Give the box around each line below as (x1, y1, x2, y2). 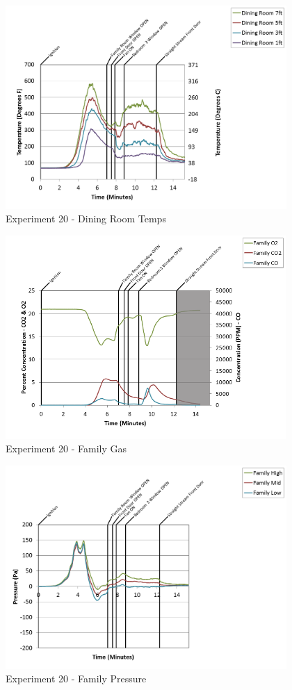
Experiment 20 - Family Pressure (6, 671, 147, 686)
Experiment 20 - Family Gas (6, 441, 127, 456)
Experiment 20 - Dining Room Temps (6, 211, 166, 226)
